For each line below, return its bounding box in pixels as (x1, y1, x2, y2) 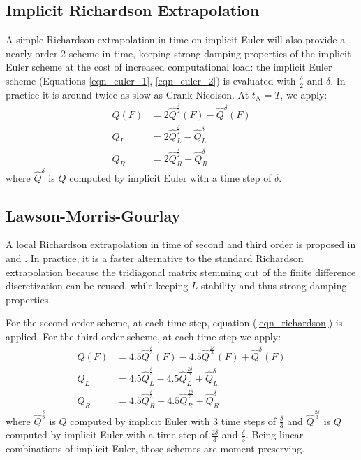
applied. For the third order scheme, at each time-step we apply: (6, 329, 281, 343)
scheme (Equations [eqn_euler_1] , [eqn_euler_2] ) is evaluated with (6, 73, 296, 87)
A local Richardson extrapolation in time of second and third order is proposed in (6, 237, 356, 252)
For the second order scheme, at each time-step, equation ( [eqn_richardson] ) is (6, 315, 343, 330)
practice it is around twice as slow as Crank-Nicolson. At (6, 87, 249, 101)
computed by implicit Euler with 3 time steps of (70, 413, 277, 428)
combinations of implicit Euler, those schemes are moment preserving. (6, 441, 305, 456)
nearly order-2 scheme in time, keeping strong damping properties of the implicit (6, 45, 351, 60)
